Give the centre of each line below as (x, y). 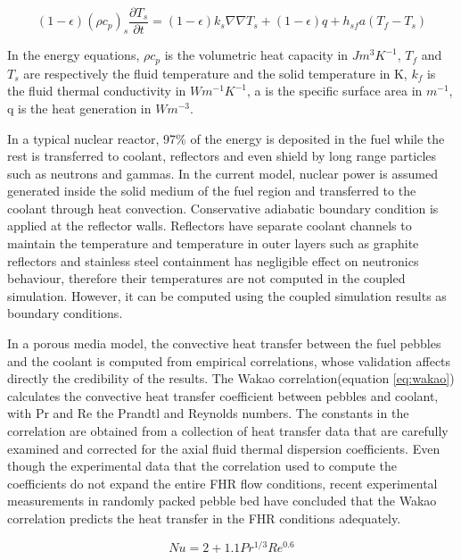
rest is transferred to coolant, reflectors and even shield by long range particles (222, 156)
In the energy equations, (74, 55)
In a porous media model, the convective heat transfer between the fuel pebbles (224, 343)
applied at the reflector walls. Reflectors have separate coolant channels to (210, 226)
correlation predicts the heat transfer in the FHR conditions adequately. (204, 518)
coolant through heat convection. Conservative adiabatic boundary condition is (223, 208)
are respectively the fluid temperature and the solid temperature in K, (215, 73)
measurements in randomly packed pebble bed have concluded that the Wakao (222, 501)
